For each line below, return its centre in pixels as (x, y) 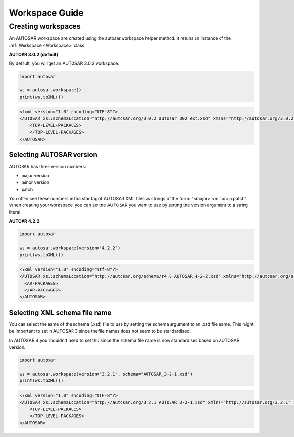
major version (35, 175)
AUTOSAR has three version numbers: (48, 167)
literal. (15, 212)
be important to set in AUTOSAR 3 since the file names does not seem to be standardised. (100, 331)
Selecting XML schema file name (60, 312)
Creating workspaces (45, 26)
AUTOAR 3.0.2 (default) (34, 55)
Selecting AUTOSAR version (53, 155)
